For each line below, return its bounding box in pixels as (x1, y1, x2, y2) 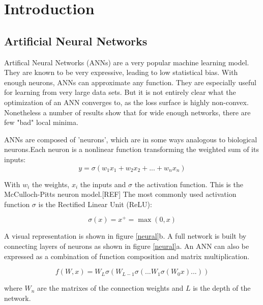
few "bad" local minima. (4, 117, 78, 128)
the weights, (32, 179, 70, 189)
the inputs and (80, 179, 126, 189)
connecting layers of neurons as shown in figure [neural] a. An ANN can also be (4, 240, 249, 251)
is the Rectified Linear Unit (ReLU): (38, 198, 152, 209)
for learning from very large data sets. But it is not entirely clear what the (4, 87, 236, 97)
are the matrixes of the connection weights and (37, 283, 184, 293)
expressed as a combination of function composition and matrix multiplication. (4, 250, 250, 261)
